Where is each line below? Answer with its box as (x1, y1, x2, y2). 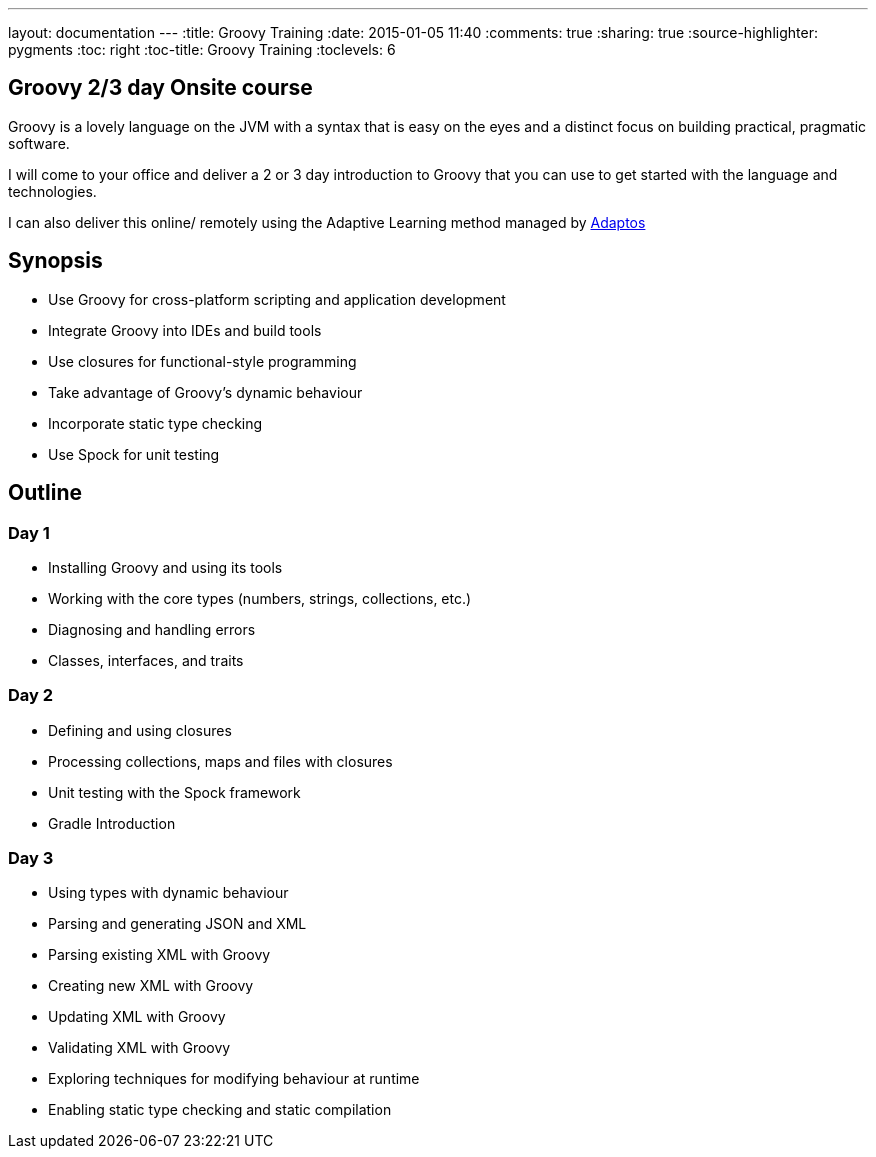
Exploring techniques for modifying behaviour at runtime (48, 1070, 420, 1088)
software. (8, 134, 70, 152)
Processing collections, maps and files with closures (48, 752, 393, 770)
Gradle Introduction (48, 814, 176, 832)
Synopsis (8, 248, 103, 274)
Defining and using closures (48, 721, 232, 739)
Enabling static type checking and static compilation (48, 1101, 392, 1119)
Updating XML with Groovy (48, 1008, 226, 1026)
